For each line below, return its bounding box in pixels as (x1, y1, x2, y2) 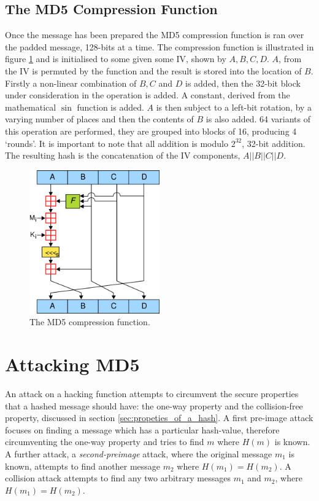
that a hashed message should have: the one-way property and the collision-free (5, 399, 303, 412)
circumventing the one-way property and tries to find (5, 435, 204, 448)
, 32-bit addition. (242, 136, 306, 149)
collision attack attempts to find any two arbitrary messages (5, 471, 231, 484)
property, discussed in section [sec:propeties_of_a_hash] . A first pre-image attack (5, 411, 313, 424)
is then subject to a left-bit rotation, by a (156, 100, 312, 113)
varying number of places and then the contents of (5, 112, 194, 125)
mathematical (5, 100, 56, 113)
